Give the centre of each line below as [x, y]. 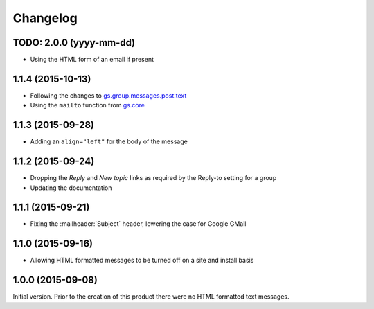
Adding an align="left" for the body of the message [109, 141]
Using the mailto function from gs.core [88, 105]
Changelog [45, 18]
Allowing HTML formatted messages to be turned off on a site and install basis [142, 261]
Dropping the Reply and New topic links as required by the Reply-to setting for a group [153, 178]
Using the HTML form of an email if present [92, 60]
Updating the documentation [71, 188]
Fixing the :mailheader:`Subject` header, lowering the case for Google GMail [138, 224]
